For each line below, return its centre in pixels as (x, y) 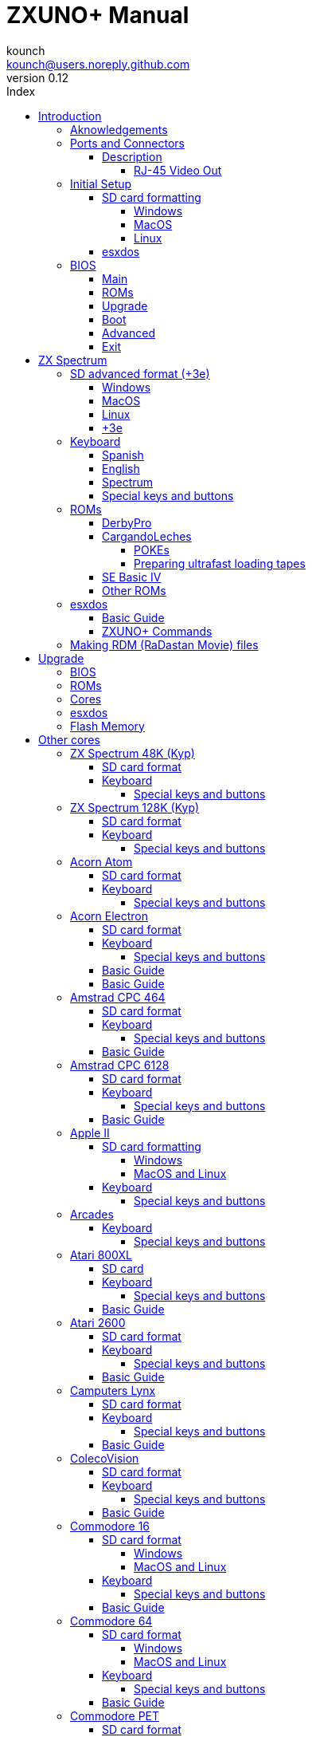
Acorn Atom (101, 861)
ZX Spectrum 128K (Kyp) (135, 807)
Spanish (123, 455)
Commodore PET (115, 1715)
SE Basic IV (132, 577)
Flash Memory (107, 726)
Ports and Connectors (127, 143)
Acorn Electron (109, 916)
